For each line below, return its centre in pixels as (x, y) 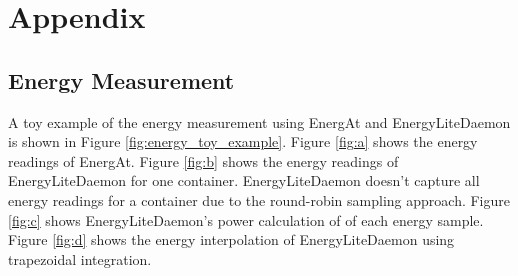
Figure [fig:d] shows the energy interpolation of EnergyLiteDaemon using (231, 239)
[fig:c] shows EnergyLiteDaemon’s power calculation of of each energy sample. (246, 219)
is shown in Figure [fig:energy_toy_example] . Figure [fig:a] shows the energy (243, 141)
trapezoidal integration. (80, 258)
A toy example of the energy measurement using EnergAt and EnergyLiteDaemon (259, 121)
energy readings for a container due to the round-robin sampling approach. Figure (259, 199)
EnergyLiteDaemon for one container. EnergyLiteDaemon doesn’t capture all (244, 180)
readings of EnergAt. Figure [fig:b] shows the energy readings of (203, 160)
